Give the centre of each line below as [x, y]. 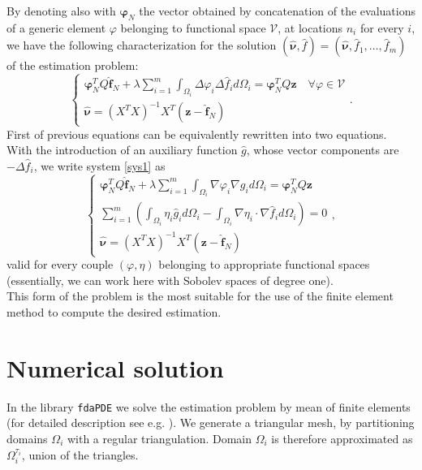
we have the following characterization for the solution [142, 45]
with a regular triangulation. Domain [159, 438]
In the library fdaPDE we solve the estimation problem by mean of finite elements [209, 406]
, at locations [310, 27]
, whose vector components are [323, 150]
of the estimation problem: [73, 65]
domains [27, 438]
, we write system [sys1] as [99, 165]
